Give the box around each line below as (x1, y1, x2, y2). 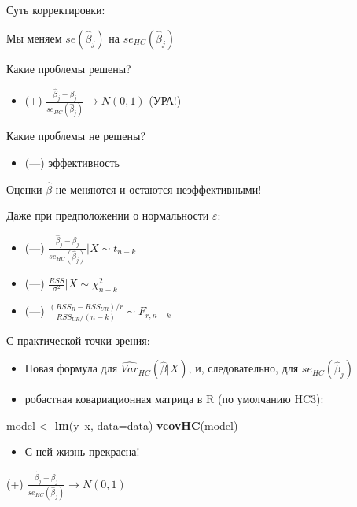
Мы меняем (6, 29, 62, 46)
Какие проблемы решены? (6, 60, 131, 76)
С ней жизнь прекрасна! (24, 443, 140, 460)
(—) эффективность (24, 154, 120, 170)
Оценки (6, 180, 42, 197)
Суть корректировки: (6, 2, 105, 17)
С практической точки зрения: (6, 331, 150, 348)
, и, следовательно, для (188, 360, 299, 376)
